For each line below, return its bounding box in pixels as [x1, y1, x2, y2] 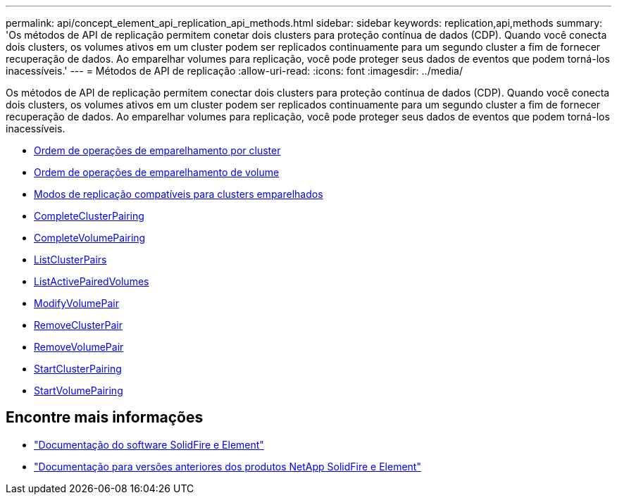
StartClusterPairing [34, 363, 122, 375]
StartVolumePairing [34, 385, 123, 396]
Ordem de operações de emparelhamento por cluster [34, 144, 281, 156]
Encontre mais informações [6, 408, 204, 427]
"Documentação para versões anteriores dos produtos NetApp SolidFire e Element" [34, 460, 421, 473]
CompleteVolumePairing [34, 232, 146, 244]
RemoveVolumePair [34, 341, 124, 353]
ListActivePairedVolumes [34, 275, 149, 287]
